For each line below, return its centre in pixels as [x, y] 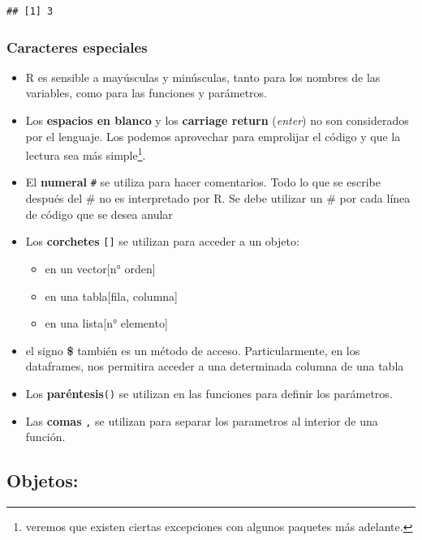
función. [45, 437]
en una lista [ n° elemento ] [106, 323]
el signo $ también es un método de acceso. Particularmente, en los [193, 350]
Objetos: [43, 480]
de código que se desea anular [99, 214]
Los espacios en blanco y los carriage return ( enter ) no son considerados [217, 120]
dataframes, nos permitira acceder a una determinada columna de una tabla [215, 366]
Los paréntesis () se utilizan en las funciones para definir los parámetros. [209, 393]
